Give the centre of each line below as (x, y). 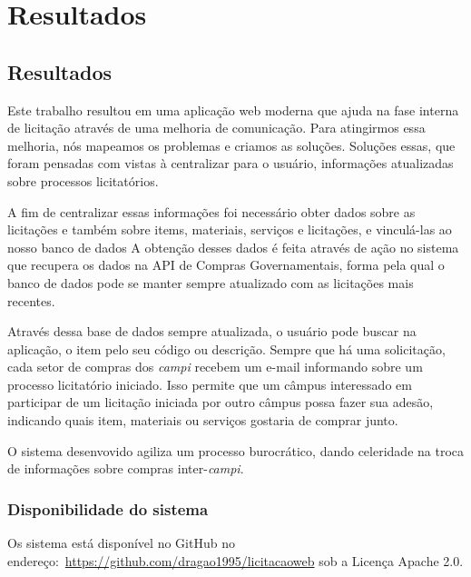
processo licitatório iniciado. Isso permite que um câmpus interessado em (210, 384)
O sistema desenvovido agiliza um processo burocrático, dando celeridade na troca (236, 450)
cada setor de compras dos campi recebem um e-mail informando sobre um (215, 367)
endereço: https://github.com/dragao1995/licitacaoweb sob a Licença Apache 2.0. (235, 560)
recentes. (31, 300)
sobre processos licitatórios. (83, 180)
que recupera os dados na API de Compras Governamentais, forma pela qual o (226, 265)
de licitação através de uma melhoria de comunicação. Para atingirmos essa (216, 128)
